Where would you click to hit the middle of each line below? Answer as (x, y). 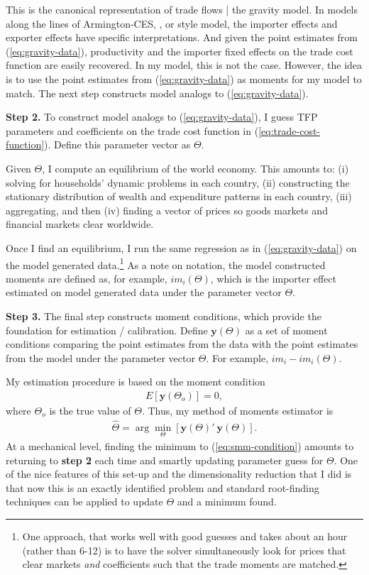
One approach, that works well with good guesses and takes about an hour (185, 536)
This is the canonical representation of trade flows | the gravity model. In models (182, 9)
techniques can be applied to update (84, 502)
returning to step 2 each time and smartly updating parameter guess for (165, 460)
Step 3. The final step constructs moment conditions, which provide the (164, 316)
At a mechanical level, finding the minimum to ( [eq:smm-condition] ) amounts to (180, 446)
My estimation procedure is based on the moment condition (136, 382)
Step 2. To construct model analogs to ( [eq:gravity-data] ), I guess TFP (162, 117)
